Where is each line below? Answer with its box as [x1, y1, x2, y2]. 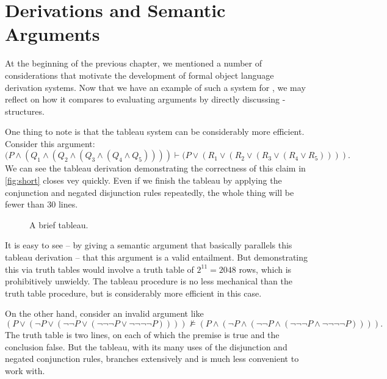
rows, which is [239, 262, 292, 275]
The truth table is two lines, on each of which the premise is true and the [5, 328, 280, 341]
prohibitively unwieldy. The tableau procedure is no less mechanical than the [5, 275, 292, 287]
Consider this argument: [5, 137, 95, 150]
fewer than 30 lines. [5, 198, 78, 211]
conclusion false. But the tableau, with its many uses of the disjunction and [5, 340, 288, 353]
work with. [5, 364, 45, 377]
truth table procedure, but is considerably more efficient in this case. [5, 286, 262, 299]
